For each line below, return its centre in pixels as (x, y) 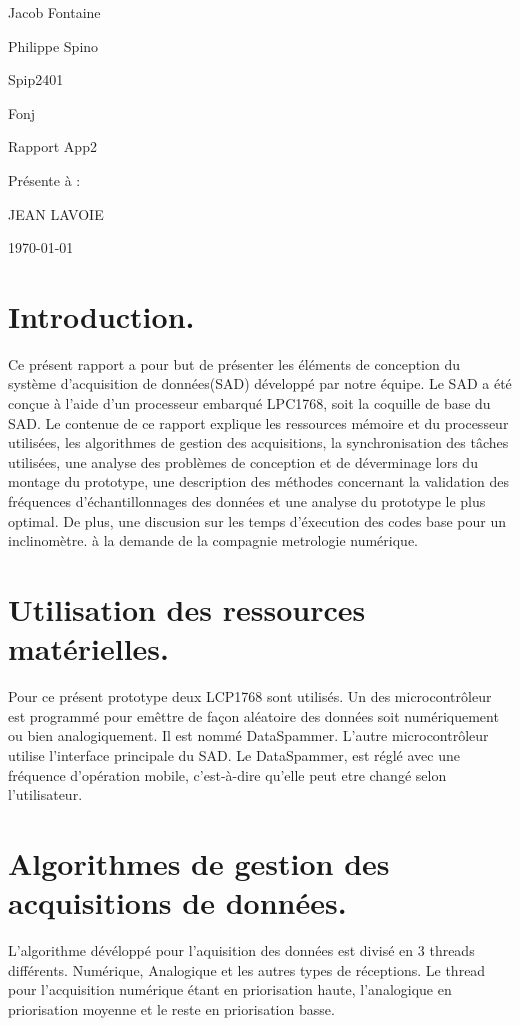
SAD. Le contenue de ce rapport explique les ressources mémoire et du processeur (258, 422)
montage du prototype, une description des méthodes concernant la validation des (258, 481)
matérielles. (88, 648)
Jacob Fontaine (54, 12)
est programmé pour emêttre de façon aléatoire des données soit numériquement (253, 715)
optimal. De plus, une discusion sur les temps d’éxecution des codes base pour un (257, 520)
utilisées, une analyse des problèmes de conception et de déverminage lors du (243, 461)
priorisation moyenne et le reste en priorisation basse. (171, 1008)
